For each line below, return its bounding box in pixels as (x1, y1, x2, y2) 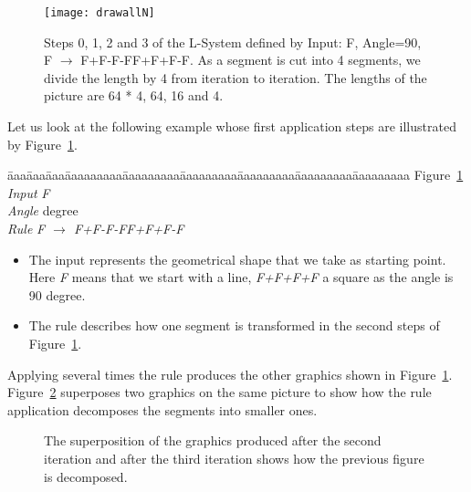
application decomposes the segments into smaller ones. (7, 400, 318, 419)
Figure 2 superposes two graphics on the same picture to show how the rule (7, 382, 432, 402)
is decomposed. (44, 466, 128, 486)
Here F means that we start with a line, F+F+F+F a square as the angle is (28, 267, 454, 287)
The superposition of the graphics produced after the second (44, 431, 382, 450)
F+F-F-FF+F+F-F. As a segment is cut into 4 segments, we (80, 50, 421, 69)
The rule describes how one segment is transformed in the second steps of (28, 316, 440, 335)
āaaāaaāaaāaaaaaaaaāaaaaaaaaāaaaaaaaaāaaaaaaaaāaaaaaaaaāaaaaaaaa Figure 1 (7, 165, 464, 184)
